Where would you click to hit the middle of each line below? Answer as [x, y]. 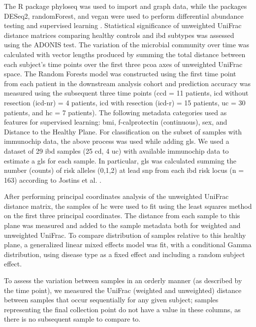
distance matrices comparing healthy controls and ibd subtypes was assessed [119, 35]
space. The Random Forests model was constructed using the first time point [120, 74]
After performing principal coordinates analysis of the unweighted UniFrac [116, 196]
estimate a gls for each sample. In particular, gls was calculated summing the [120, 160]
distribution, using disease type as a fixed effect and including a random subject [125, 254]
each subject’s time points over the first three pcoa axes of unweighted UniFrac [123, 64]
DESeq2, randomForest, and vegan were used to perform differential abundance [124, 16]
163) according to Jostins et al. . [53, 180]
